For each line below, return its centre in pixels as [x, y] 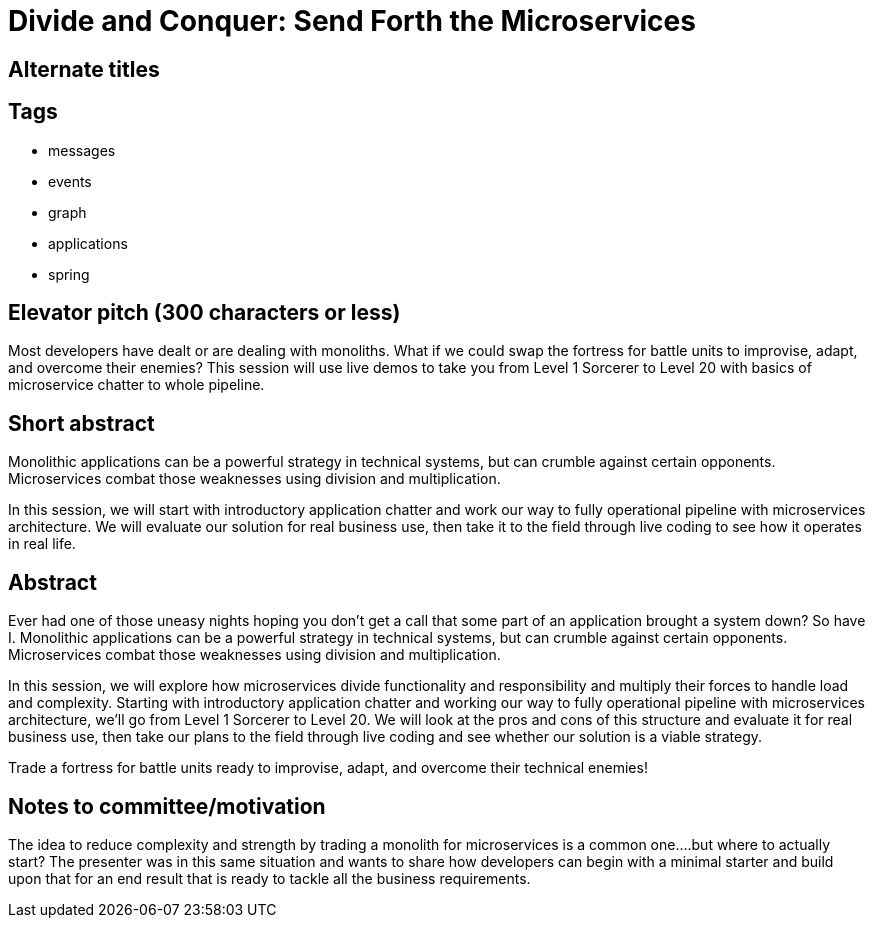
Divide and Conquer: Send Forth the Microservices [352, 21]
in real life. [42, 544]
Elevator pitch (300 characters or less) [204, 313]
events [70, 181]
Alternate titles [84, 69]
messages [82, 150]
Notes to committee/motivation [167, 806]
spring [69, 274]
